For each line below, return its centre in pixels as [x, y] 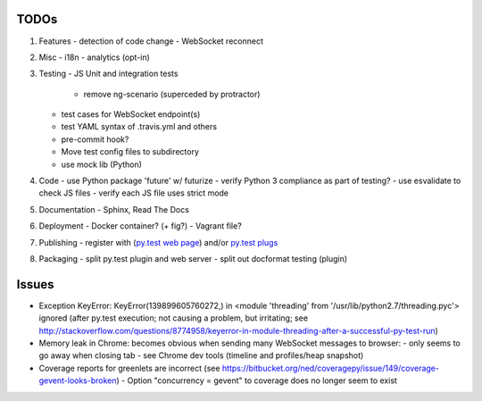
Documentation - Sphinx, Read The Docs [114, 209]
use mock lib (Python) [102, 164]
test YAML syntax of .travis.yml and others [139, 127]
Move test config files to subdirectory [130, 152]
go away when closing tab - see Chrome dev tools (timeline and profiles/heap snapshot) [201, 355]
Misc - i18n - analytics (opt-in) [95, 57]
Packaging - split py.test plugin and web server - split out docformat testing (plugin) [193, 258]
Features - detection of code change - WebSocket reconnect [151, 41]
